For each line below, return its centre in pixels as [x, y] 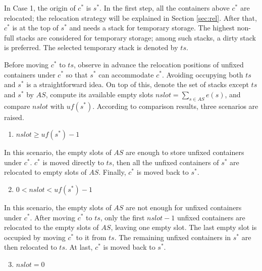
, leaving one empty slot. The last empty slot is [184, 227]
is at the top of [35, 28]
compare [17, 106]
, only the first [122, 217]
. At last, [79, 247]
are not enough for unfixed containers [184, 207]
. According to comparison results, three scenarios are [175, 106]
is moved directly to [73, 162]
